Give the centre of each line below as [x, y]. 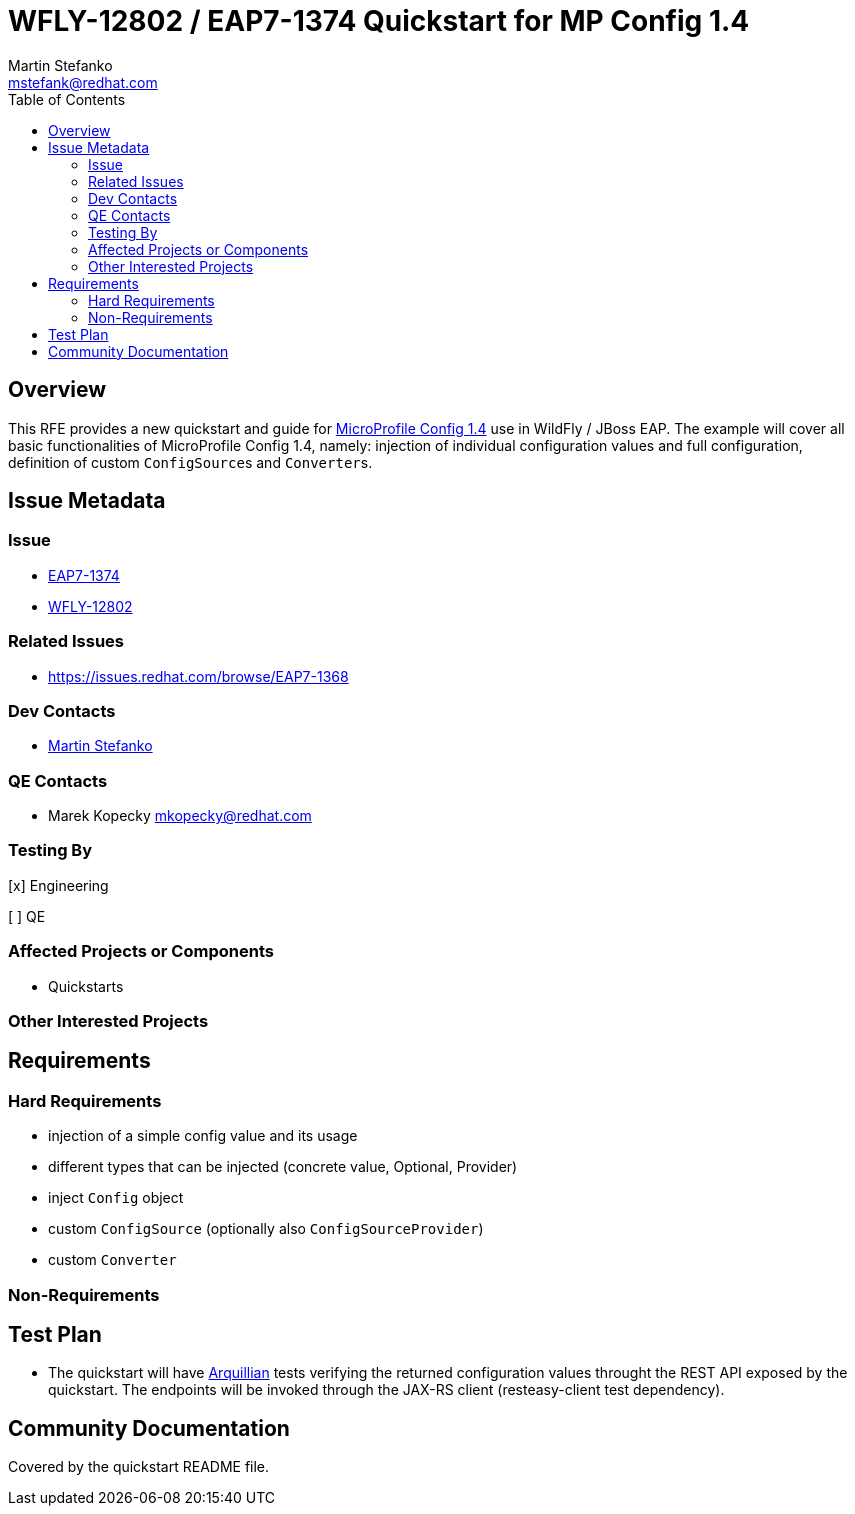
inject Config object [116, 1198]
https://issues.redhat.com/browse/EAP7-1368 [198, 676]
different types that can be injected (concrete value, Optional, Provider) [283, 1167]
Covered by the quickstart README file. [139, 1467]
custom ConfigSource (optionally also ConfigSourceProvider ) [266, 1229]
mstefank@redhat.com [83, 82]
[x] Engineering [58, 885]
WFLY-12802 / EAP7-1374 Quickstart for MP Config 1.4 [379, 21]
